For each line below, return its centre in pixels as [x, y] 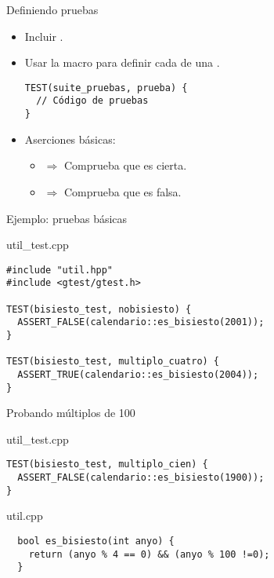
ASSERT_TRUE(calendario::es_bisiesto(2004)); [138, 374]
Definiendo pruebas [52, 9]
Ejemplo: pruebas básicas [67, 218]
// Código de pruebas [92, 101]
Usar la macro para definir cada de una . [122, 62]
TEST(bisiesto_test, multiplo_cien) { [107, 465]
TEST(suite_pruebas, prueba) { [106, 88]
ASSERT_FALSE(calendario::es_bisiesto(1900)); [141, 478]
